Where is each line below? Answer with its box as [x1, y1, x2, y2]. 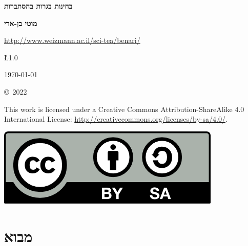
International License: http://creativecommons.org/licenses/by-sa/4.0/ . [4, 114, 228, 124]
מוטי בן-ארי [4, 17, 37, 28]
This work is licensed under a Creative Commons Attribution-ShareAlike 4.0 [4, 103, 244, 114]
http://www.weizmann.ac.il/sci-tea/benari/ [4, 35, 140, 46]
